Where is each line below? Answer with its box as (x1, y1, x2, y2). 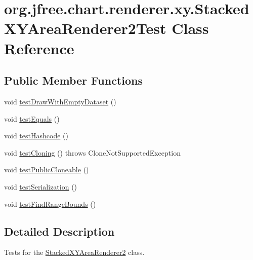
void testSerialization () (4, 181, 77, 192)
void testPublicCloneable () (4, 164, 89, 175)
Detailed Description (4, 223, 115, 239)
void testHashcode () (4, 130, 68, 141)
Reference (4, 38, 74, 58)
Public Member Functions (4, 72, 143, 88)
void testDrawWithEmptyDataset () (4, 96, 116, 106)
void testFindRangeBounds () (4, 198, 96, 209)
